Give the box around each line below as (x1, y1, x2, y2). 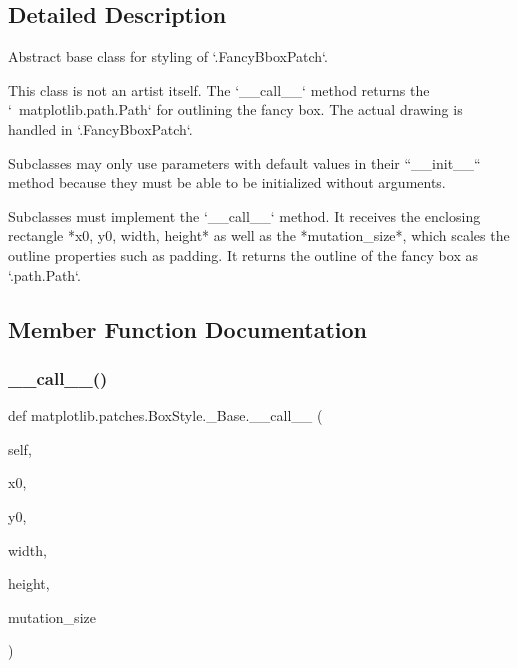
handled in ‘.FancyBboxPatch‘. (8, 118, 193, 139)
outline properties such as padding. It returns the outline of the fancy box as (8, 244, 478, 265)
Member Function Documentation (8, 313, 368, 344)
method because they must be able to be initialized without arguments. (8, 172, 446, 193)
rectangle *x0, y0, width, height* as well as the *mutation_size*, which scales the (8, 225, 510, 246)
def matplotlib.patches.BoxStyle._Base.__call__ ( (8, 405, 323, 426)
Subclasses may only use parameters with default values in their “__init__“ (8, 152, 481, 173)
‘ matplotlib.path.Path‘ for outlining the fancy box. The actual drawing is (8, 99, 463, 120)
